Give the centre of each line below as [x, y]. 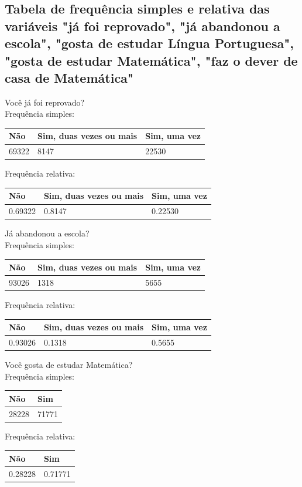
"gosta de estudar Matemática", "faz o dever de [151, 60]
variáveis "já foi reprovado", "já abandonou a [143, 26]
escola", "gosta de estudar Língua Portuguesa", [149, 43]
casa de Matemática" [69, 77]
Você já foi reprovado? [45, 102]
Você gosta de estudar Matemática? [69, 365]
